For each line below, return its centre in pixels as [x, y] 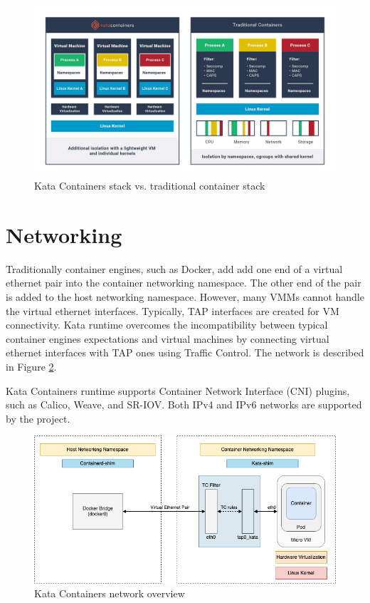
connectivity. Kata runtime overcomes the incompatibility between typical [167, 325]
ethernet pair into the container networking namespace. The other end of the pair [184, 283]
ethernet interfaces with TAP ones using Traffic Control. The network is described [185, 352]
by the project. [38, 418]
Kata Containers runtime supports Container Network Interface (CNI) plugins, [178, 390]
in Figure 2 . [31, 366]
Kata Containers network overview [110, 593]
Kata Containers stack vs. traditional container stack [150, 186]
